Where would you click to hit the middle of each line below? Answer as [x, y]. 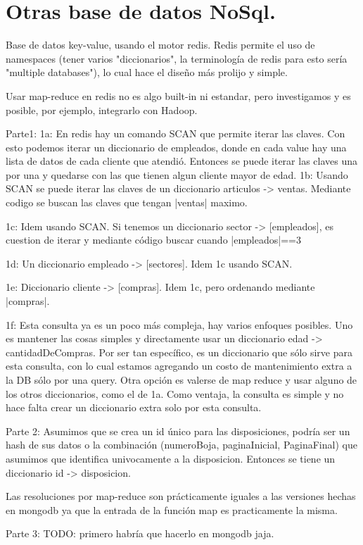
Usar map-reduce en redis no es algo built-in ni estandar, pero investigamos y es [178, 95]
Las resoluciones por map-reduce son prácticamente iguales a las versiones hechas [181, 496]
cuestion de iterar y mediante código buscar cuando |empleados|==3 [153, 240]
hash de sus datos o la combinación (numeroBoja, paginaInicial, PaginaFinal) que [181, 445]
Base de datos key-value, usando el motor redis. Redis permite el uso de [160, 45]
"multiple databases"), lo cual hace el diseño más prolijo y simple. [147, 72]
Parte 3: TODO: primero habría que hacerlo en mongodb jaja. [140, 533]
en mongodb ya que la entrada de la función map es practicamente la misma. [172, 509]
